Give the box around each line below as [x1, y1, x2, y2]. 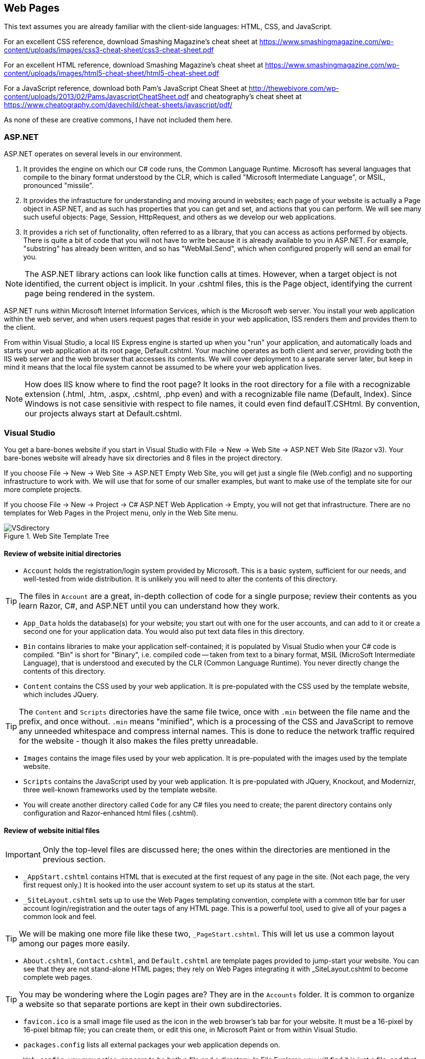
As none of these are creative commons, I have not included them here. [4, 116, 233, 124]
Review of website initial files [4, 826, 100, 835]
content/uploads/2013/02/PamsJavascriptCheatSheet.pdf [4, 92, 189, 101]
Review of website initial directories [4, 549, 121, 558]
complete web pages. [23, 973, 92, 982]
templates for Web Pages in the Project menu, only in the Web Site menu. [4, 508, 238, 517]
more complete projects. [4, 485, 82, 494]
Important [5, 850, 41, 860]
